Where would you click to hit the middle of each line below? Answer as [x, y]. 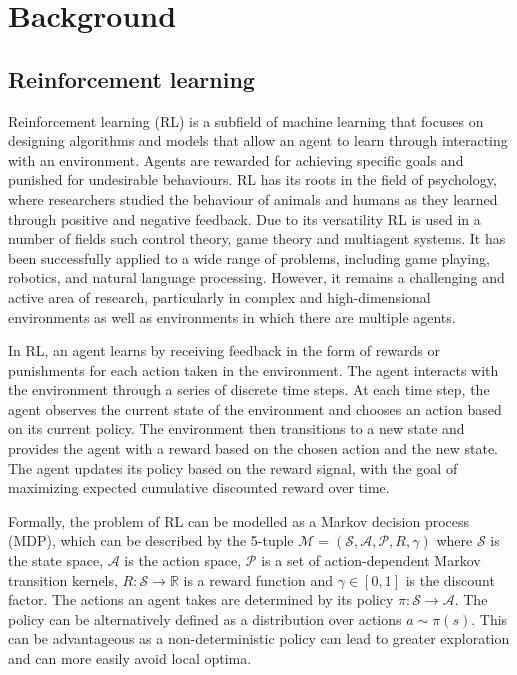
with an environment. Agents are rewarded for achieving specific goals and [236, 159]
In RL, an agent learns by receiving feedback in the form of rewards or [224, 350]
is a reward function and [258, 579]
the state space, [56, 560]
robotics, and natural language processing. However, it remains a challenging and [256, 277]
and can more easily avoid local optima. [130, 658]
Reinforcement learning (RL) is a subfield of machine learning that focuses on [246, 120]
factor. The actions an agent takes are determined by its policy [201, 599]
